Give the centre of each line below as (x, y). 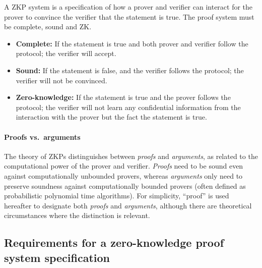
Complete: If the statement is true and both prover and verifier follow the (132, 43)
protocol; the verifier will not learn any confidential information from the (128, 107)
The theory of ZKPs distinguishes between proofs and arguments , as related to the (131, 156)
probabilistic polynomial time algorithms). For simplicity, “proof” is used (117, 196)
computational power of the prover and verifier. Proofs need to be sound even (124, 166)
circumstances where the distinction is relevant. (77, 215)
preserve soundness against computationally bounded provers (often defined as (125, 185)
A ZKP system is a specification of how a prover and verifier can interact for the (128, 7)
